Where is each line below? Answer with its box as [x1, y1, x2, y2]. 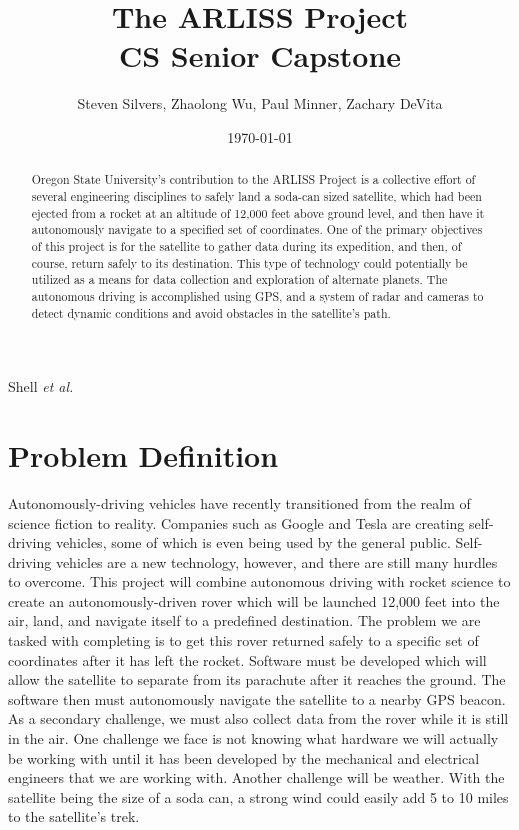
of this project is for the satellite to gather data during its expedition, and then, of [31, 237, 462, 254]
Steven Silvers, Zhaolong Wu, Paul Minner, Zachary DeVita [77, 93, 443, 114]
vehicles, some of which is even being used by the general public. [55, 532, 451, 553]
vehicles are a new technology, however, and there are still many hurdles [55, 551, 498, 572]
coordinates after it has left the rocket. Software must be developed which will [8, 649, 487, 670]
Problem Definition [8, 434, 279, 475]
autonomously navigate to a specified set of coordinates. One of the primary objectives [31, 221, 483, 238]
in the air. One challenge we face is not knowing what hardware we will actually [8, 728, 499, 749]
